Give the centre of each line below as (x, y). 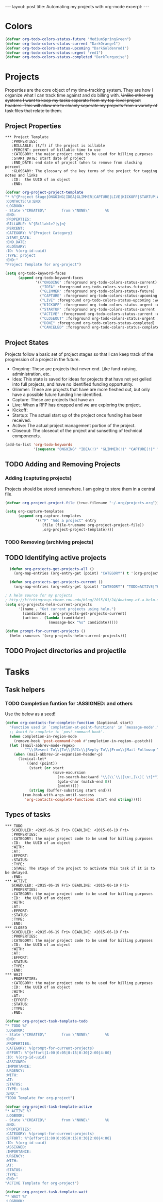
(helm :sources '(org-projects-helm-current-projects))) (68, 636)
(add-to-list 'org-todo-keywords (39, 445)
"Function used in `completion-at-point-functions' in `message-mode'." (84, 727)
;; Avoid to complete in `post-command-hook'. (57, 732)
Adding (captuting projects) (38, 478)
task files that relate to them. (33, 111)
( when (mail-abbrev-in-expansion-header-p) (58, 755)
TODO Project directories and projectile (66, 651)
